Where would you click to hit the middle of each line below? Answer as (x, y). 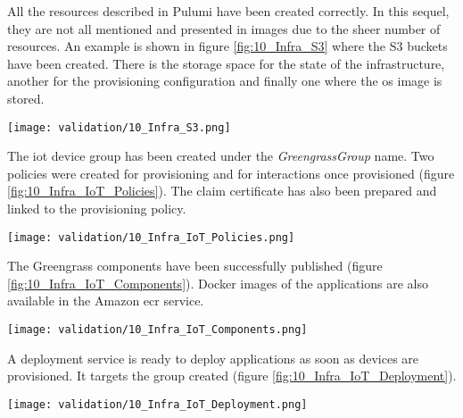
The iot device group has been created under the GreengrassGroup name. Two (221, 156)
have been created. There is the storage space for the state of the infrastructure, (226, 63)
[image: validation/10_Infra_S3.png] (119, 127)
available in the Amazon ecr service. (106, 301)
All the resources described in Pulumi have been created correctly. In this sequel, (228, 11)
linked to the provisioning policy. (97, 208)
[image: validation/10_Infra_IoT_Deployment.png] (157, 404)
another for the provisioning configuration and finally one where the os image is (225, 81)
